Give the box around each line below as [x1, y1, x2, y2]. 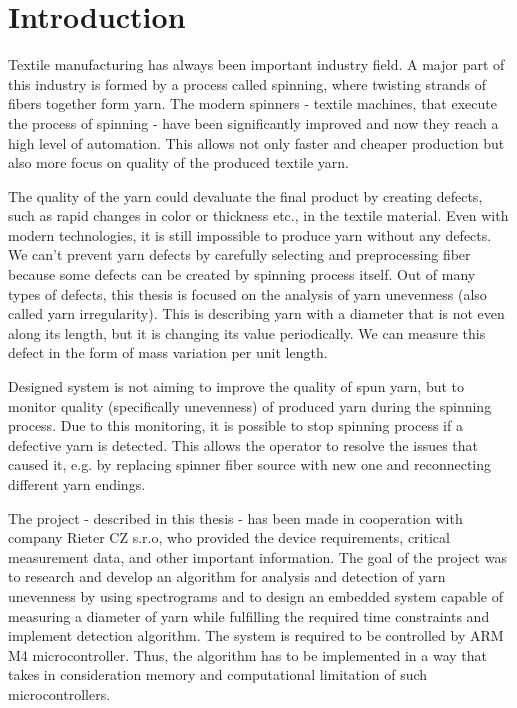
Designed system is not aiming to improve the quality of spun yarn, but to [8, 376, 465, 397]
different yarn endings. [8, 474, 146, 494]
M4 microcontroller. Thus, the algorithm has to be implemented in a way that [8, 644, 488, 665]
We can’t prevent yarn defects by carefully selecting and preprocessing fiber [8, 244, 471, 265]
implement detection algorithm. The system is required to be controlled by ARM [8, 625, 504, 646]
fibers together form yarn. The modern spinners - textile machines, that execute [8, 93, 497, 114]
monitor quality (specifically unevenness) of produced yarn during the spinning [8, 395, 492, 416]
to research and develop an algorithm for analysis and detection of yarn [8, 566, 446, 587]
